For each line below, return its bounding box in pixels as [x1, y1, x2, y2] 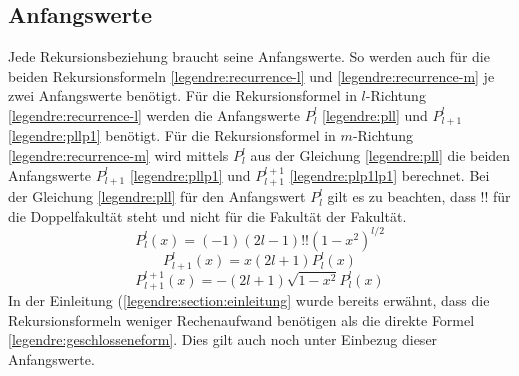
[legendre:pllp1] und [129, 164, 251, 185]
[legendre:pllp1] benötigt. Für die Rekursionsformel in [8, 125, 336, 146]
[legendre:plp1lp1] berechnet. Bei [289, 164, 490, 185]
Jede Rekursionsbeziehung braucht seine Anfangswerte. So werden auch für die [8, 46, 490, 67]
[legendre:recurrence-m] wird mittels [8, 145, 229, 166]
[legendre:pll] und [322, 104, 428, 125]
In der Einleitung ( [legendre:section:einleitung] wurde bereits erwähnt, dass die [8, 290, 490, 311]
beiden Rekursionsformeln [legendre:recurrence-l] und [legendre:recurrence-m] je [8, 65, 495, 86]
